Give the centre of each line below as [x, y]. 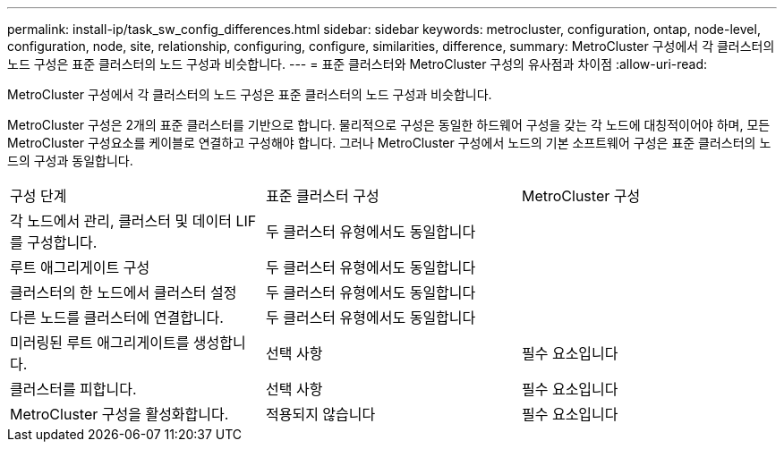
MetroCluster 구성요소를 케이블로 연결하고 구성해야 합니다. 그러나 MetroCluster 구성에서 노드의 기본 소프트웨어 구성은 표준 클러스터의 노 [389, 143]
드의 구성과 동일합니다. [70, 161]
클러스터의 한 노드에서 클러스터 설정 [124, 292]
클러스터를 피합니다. [73, 389]
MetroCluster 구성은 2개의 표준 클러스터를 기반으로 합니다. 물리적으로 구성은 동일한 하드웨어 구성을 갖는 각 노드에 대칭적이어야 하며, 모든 [389, 125]
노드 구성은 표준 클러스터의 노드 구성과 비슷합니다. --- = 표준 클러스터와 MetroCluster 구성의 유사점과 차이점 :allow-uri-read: [358, 64]
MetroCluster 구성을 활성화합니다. [119, 414]
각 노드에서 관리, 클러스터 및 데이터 [121, 221]
